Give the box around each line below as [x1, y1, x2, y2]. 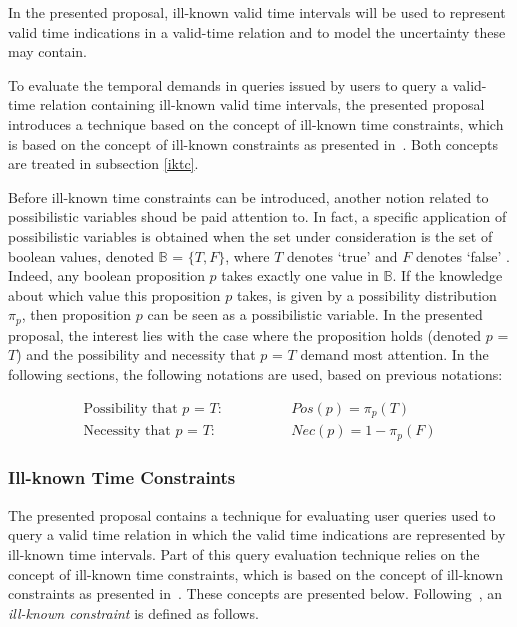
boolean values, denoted [8, 245, 154, 266]
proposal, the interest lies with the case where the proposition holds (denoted [8, 324, 482, 345]
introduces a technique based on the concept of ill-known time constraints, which [8, 113, 504, 134]
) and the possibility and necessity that [16, 344, 256, 365]
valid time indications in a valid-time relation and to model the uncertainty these [8, 21, 506, 42]
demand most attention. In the [300, 344, 489, 365]
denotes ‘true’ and [287, 245, 398, 266]
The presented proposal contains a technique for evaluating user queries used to [8, 504, 496, 525]
